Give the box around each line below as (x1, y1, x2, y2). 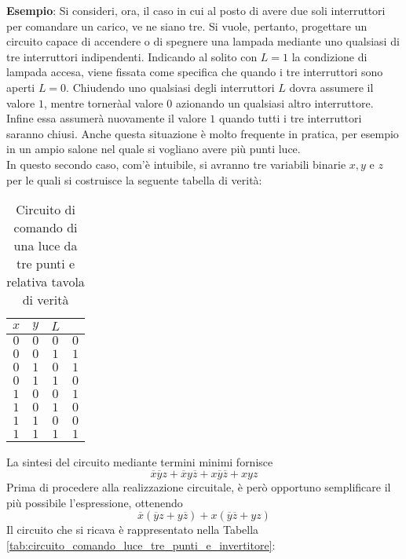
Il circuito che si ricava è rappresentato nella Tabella (6, 521, 259, 538)
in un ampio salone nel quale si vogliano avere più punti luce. (6, 141, 301, 157)
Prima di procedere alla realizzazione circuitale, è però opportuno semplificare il (6, 478, 391, 495)
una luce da (13, 236, 78, 255)
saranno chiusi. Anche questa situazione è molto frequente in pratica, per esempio (6, 125, 399, 141)
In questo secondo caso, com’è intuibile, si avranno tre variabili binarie (6, 155, 346, 172)
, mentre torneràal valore (43, 94, 163, 111)
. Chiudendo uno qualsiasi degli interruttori (66, 79, 275, 95)
